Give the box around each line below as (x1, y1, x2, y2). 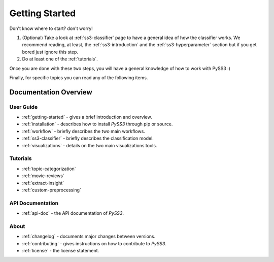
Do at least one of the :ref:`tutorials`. (22, 56, 98, 62)
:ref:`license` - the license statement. (22, 247, 99, 253)
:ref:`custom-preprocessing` (22, 187, 81, 193)
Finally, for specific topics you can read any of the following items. (9, 74, 148, 81)
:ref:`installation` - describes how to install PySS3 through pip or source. (22, 121, 173, 127)
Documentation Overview (9, 88, 92, 96)
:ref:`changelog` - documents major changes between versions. (22, 234, 156, 240)
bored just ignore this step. (22, 49, 79, 55)
